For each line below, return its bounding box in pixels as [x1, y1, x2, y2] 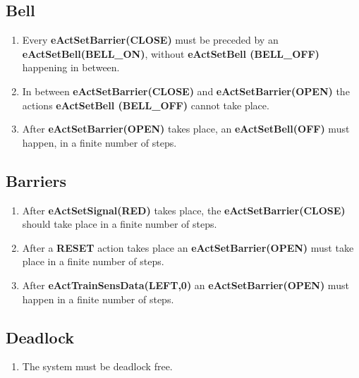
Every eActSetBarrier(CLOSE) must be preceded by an [22, 32, 279, 47]
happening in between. [22, 60, 120, 75]
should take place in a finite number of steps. [22, 217, 217, 231]
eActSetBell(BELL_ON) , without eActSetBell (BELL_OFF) [22, 46, 320, 61]
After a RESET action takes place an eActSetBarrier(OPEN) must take [22, 240, 354, 255]
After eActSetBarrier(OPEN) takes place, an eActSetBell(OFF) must [22, 121, 350, 136]
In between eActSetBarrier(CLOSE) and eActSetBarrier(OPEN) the [22, 83, 350, 98]
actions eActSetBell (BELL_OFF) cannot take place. [22, 97, 269, 112]
